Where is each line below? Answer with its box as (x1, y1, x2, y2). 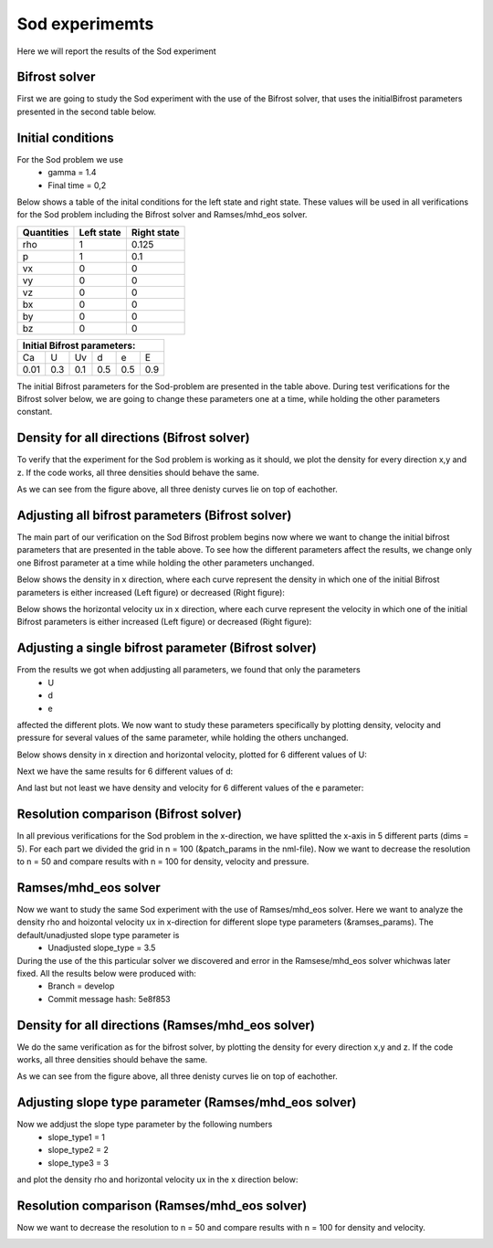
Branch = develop (47, 980, 115, 991)
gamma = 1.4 (47, 167, 97, 178)
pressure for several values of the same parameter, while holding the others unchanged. (16, 732, 349, 744)
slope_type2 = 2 (47, 1145, 109, 1156)
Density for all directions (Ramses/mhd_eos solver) (16, 1017, 315, 1032)
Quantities (22, 226, 69, 238)
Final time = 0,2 (47, 179, 107, 191)
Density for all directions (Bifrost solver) (16, 430, 250, 446)
